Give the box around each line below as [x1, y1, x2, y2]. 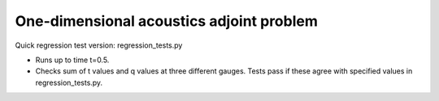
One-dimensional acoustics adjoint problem [15, 12, 319, 30]
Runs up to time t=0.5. [35, 55, 110, 65]
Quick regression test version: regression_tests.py [15, 40, 183, 50]
